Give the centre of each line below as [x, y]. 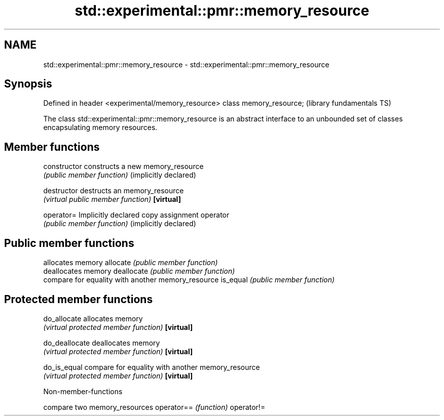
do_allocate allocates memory [93, 318]
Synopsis [28, 84]
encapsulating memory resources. [100, 128]
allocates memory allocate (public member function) [131, 263]
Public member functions [69, 243]
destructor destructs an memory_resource [114, 191]
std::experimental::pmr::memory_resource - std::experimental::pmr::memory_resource [186, 64]
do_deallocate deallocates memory [102, 343]
